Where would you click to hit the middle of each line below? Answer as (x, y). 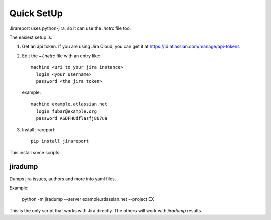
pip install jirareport (60, 141)
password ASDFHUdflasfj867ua (72, 118)
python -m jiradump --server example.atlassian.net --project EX (88, 199)
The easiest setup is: (31, 37)
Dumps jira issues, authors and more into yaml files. (63, 179)
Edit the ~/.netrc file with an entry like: (61, 56)
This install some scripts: (35, 152)
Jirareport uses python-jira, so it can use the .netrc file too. (70, 28)
